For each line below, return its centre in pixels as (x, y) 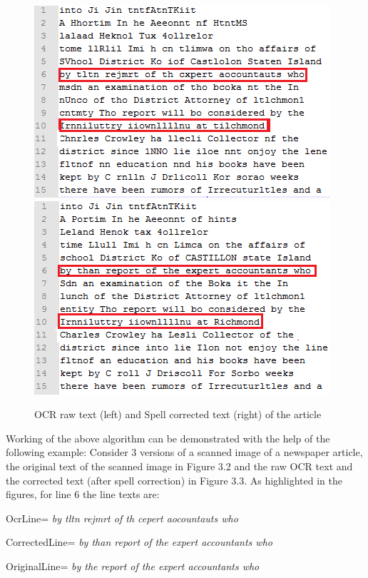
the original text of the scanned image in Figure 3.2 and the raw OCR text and (179, 466)
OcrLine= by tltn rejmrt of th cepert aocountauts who (122, 518)
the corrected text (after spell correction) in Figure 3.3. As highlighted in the (174, 480)
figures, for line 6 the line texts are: (83, 494)
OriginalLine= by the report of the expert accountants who (133, 566)
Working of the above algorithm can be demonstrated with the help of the (168, 438)
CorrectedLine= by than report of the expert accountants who (139, 542)
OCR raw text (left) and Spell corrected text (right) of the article (178, 414)
